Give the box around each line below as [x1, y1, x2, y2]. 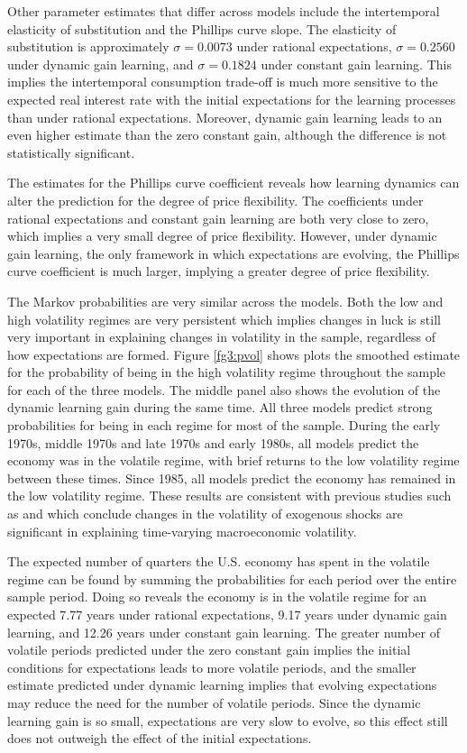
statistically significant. [7, 142, 135, 161]
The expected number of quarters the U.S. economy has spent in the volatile [7, 552, 430, 571]
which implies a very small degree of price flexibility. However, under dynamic [7, 226, 437, 245]
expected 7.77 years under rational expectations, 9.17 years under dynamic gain [7, 605, 447, 623]
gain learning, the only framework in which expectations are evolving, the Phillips [7, 243, 460, 262]
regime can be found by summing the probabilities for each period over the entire [7, 569, 457, 588]
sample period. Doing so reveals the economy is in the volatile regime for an [7, 587, 426, 606]
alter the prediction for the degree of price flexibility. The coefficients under [7, 190, 424, 209]
